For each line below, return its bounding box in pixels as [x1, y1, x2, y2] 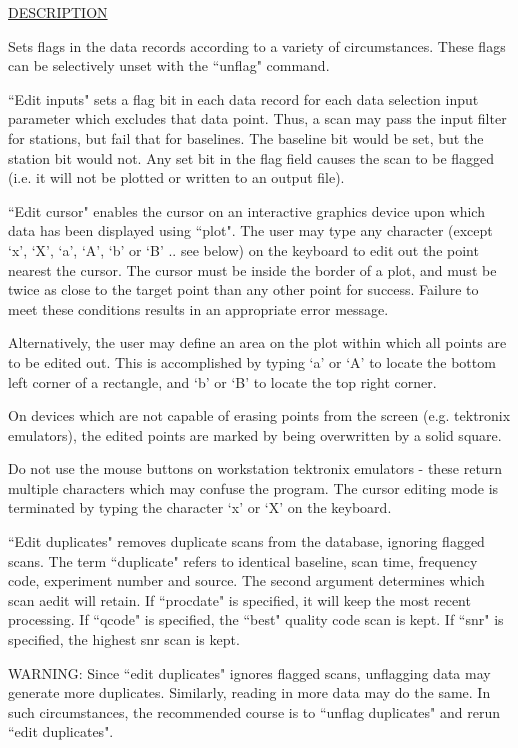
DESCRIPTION [8, 2, 108, 22]
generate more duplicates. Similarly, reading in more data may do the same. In [8, 682, 491, 703]
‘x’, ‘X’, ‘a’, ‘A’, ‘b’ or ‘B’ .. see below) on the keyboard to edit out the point [8, 239, 479, 260]
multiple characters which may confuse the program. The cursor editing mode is [8, 477, 499, 498]
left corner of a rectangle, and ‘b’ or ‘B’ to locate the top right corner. [8, 371, 437, 392]
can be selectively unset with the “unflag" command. [8, 55, 330, 76]
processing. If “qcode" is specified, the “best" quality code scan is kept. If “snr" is [8, 609, 504, 630]
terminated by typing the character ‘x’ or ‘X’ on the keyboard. [8, 497, 392, 518]
